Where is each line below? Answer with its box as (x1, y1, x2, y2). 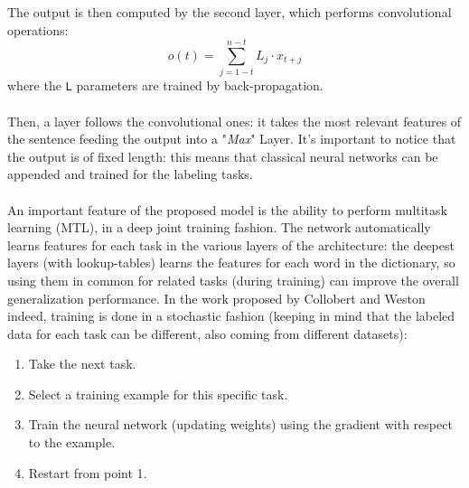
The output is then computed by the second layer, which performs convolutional (7, 3, 452, 21)
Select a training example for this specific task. (28, 384, 288, 403)
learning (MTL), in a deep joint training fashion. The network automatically (7, 218, 431, 237)
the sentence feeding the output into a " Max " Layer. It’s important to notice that (7, 129, 456, 148)
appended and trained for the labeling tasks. (7, 164, 253, 183)
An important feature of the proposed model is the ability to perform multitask (7, 200, 447, 219)
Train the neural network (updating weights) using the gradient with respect (28, 415, 453, 434)
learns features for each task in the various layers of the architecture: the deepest (7, 235, 455, 254)
